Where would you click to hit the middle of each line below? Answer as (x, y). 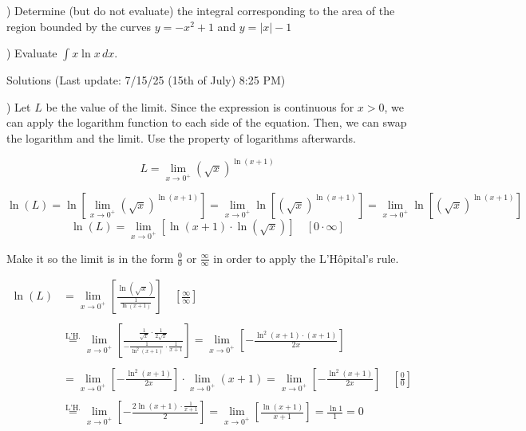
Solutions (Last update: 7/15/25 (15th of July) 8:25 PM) (146, 80)
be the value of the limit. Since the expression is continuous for (200, 106)
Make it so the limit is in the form (90, 258)
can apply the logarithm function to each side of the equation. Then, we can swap (207, 122)
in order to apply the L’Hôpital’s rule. (306, 258)
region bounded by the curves (79, 26)
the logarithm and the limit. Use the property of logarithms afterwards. (181, 137)
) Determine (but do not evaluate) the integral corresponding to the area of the (201, 10)
